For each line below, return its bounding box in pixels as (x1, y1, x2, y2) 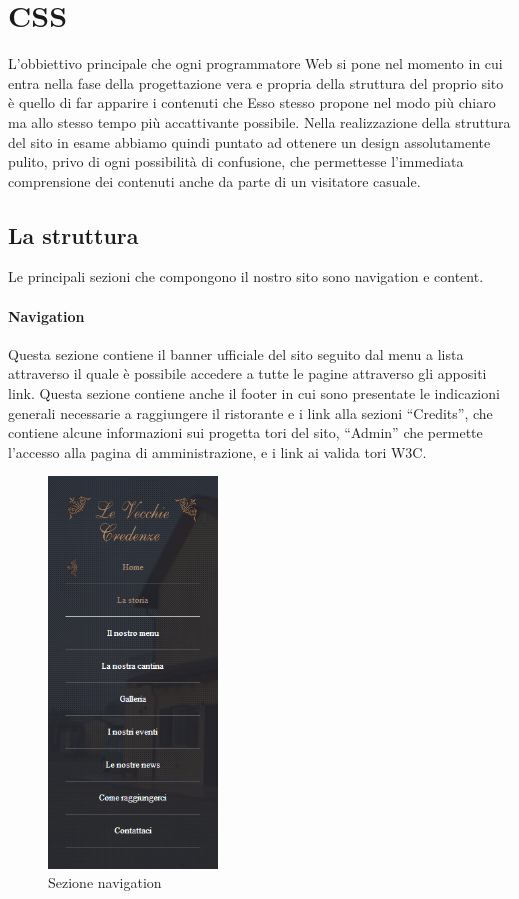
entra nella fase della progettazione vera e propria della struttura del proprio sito (8, 72, 504, 93)
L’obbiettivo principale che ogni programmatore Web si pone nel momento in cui (8, 53, 503, 74)
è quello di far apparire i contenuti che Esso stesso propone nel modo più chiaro (8, 92, 496, 113)
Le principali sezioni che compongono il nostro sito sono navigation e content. (8, 266, 484, 287)
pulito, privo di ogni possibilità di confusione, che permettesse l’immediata (8, 151, 464, 172)
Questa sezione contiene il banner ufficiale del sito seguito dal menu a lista (8, 343, 464, 364)
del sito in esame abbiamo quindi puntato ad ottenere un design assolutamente (8, 131, 491, 152)
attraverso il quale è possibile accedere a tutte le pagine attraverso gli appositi (8, 363, 487, 384)
